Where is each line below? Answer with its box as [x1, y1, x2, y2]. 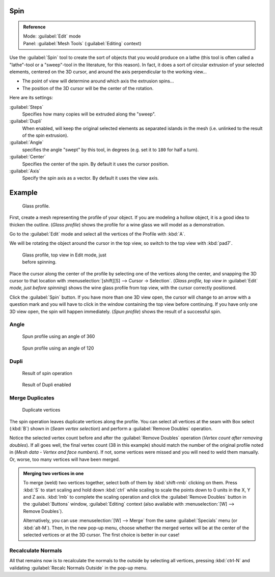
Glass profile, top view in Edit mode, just [22, 252, 106, 258]
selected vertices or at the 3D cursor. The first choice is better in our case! [23, 532, 180, 538]
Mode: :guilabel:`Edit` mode [23, 33, 81, 39]
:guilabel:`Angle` [9, 139, 44, 146]
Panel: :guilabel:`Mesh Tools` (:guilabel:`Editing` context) [23, 40, 142, 46]
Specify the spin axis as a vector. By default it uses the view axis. [22, 175, 159, 181]
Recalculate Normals [9, 547, 62, 554]
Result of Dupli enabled [22, 382, 71, 388]
